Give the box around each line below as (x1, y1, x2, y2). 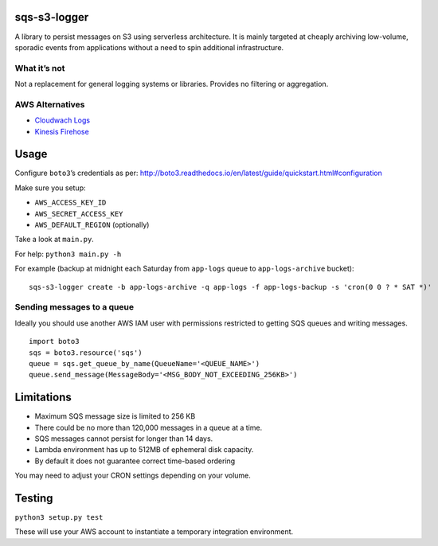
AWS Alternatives (14, 99, 85, 110)
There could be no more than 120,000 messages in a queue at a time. (34, 423, 263, 432)
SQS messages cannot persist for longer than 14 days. (34, 434, 213, 443)
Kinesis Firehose (34, 127, 89, 136)
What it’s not (14, 62, 65, 73)
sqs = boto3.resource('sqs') (29, 348, 143, 357)
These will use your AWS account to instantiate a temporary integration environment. (14, 527, 294, 536)
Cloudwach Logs (34, 115, 91, 125)
